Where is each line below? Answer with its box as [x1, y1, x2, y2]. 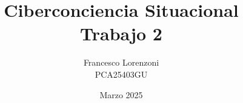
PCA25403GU [95, 67, 148, 80]
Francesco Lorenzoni [83, 56, 159, 69]
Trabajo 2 [80, 21, 162, 46]
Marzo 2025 [99, 88, 143, 101]
